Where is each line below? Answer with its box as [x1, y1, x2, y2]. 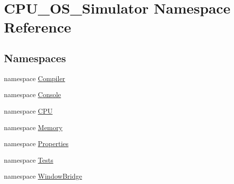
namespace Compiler [4, 73, 66, 83]
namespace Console [4, 89, 61, 100]
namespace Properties [4, 138, 69, 149]
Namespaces [4, 50, 66, 65]
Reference [4, 17, 71, 37]
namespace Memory [4, 122, 63, 132]
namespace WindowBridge [4, 171, 82, 181]
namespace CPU [4, 105, 53, 116]
